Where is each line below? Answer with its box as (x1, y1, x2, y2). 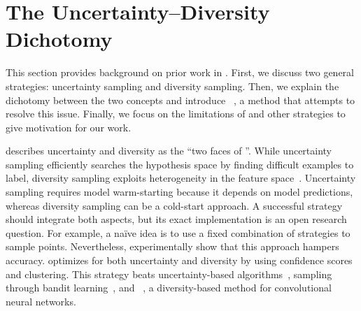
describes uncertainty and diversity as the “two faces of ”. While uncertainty (6, 143, 332, 158)
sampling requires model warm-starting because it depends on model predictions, (6, 185, 353, 199)
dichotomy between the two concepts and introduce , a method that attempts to (6, 92, 355, 107)
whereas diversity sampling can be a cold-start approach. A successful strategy (6, 198, 343, 212)
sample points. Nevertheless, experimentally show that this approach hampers (6, 239, 339, 254)
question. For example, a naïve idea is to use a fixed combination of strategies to (6, 225, 351, 240)
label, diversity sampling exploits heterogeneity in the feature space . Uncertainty (6, 171, 356, 185)
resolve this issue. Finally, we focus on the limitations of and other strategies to (6, 106, 346, 121)
